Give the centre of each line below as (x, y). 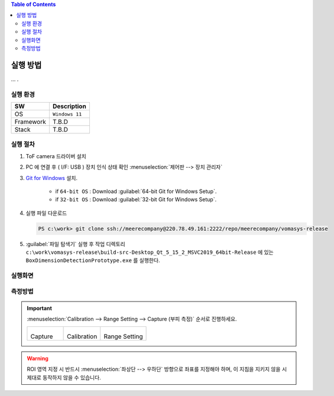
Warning (38, 358)
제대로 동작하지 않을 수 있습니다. (64, 377)
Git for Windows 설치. (52, 178)
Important (40, 308)
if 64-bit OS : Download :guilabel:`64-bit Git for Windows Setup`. (136, 191)
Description (69, 106)
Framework (30, 122)
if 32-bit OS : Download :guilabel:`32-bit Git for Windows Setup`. (136, 199)
